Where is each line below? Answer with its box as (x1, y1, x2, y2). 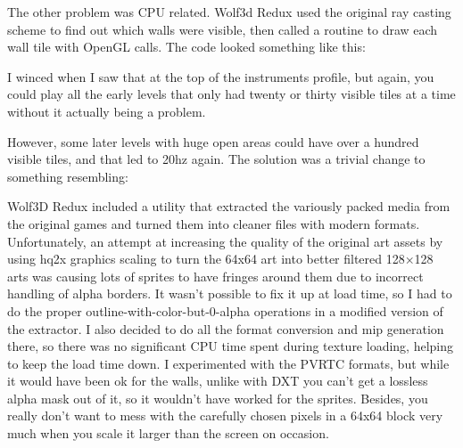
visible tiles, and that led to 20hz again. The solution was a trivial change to (7, 150, 426, 168)
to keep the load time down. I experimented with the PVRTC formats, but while (7, 354, 450, 372)
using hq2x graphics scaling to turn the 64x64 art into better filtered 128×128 (7, 249, 434, 268)
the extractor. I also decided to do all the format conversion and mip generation (7, 319, 444, 338)
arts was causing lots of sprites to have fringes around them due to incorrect (7, 266, 424, 285)
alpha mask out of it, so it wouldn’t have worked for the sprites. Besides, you (7, 388, 428, 407)
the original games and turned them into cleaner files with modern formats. (7, 214, 420, 232)
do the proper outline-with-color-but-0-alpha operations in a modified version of (7, 301, 443, 320)
